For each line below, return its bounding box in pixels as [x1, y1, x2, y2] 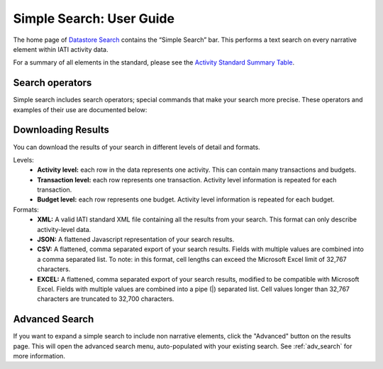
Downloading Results [13, 124, 110, 136]
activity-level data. [37, 225, 91, 233]
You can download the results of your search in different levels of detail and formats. [13, 143, 260, 151]
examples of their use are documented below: [13, 105, 148, 114]
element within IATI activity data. [13, 45, 109, 53]
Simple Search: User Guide [13, 11, 175, 26]
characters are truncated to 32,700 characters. [37, 294, 174, 303]
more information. [13, 352, 65, 360]
